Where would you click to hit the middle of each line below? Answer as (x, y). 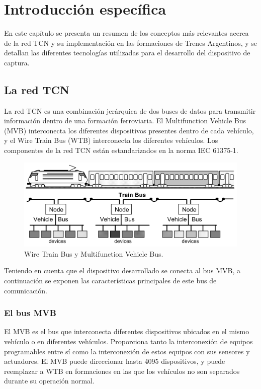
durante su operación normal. (49, 381)
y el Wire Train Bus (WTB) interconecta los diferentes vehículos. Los (111, 140)
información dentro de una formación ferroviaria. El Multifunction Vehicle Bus (125, 121)
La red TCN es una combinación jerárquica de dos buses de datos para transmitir (130, 110)
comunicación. (26, 290)
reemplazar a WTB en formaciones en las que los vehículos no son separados (122, 371)
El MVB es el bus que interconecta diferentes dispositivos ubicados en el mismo (127, 331)
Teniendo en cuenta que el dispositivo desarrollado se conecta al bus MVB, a (122, 270)
